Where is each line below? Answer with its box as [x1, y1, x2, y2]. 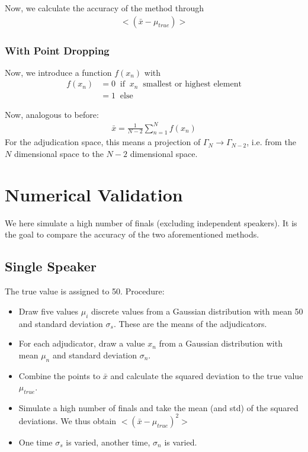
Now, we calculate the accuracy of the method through [5, 2, 204, 14]
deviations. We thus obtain [18, 414, 117, 427]
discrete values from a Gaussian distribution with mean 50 [91, 304, 303, 317]
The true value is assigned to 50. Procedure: [5, 285, 165, 297]
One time [18, 435, 53, 448]
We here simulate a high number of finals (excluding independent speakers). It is [5, 216, 297, 229]
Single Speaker [5, 257, 97, 275]
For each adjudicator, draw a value [18, 337, 145, 350]
